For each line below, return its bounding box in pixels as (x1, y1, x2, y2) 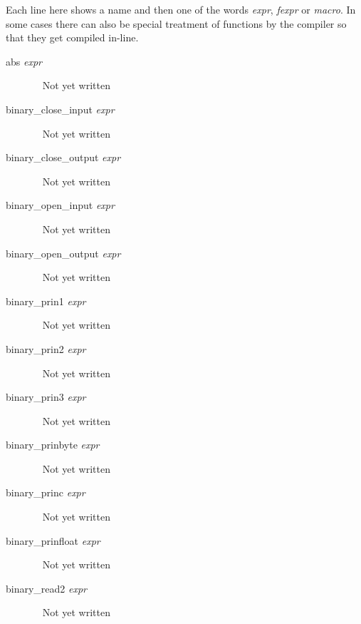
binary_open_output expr (6, 245, 121, 260)
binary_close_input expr (6, 101, 115, 116)
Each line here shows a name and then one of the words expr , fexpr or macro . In (6, 2, 356, 16)
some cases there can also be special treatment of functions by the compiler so (6, 16, 347, 31)
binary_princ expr (6, 485, 85, 500)
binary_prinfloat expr (6, 533, 100, 548)
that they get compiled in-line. (6, 30, 139, 45)
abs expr (6, 53, 42, 68)
